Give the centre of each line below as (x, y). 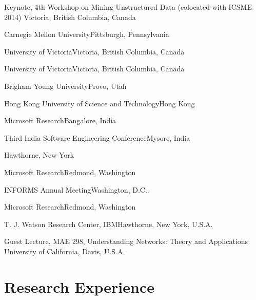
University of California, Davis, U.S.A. (65, 251)
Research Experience (79, 286)
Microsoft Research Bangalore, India (60, 120)
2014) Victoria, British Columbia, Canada (70, 17)
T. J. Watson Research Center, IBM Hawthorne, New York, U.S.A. (109, 224)
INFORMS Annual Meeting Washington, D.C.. (77, 189)
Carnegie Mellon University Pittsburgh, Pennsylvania (87, 34)
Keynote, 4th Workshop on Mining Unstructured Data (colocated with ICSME (128, 7)
